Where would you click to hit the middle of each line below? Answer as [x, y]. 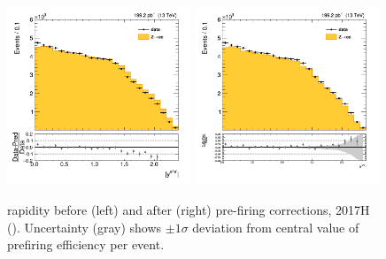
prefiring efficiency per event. [86, 244]
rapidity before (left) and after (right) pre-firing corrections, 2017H [189, 210]
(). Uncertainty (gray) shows [85, 227]
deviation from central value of [276, 227]
